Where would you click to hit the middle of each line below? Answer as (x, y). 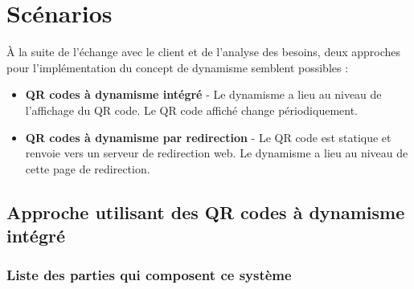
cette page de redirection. (88, 168)
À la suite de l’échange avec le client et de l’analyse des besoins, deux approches (204, 52)
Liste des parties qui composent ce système (149, 275)
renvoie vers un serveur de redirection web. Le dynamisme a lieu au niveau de (217, 153)
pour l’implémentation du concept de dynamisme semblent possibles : (178, 67)
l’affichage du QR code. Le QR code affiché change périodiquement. (191, 110)
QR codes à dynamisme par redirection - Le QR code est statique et (208, 137)
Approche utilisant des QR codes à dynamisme (206, 212)
